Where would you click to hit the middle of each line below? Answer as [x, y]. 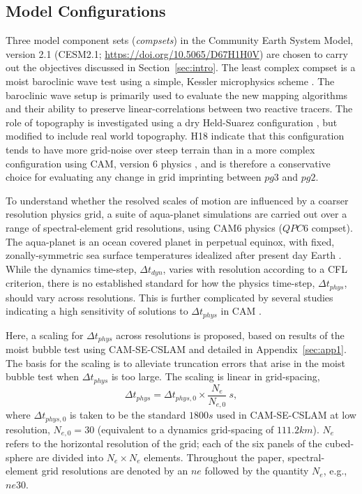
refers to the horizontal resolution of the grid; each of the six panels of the [164, 443]
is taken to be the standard [128, 415]
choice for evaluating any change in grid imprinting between [134, 177]
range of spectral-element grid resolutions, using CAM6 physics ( [144, 227]
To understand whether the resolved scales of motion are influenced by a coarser [177, 200]
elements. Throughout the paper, [214, 457]
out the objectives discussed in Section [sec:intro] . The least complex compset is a [181, 67]
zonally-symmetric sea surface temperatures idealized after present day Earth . [174, 255]
